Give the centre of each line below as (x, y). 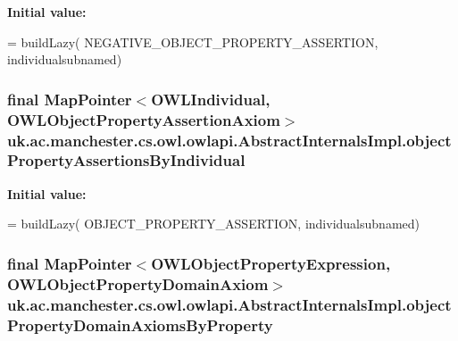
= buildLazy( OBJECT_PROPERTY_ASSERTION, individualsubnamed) (213, 224)
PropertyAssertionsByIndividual (126, 160)
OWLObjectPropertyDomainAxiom (138, 283)
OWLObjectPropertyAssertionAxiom (144, 119)
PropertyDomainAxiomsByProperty (140, 324)
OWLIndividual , (211, 99)
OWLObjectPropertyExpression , (271, 263)
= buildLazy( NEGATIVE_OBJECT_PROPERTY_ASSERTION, (193, 42)
